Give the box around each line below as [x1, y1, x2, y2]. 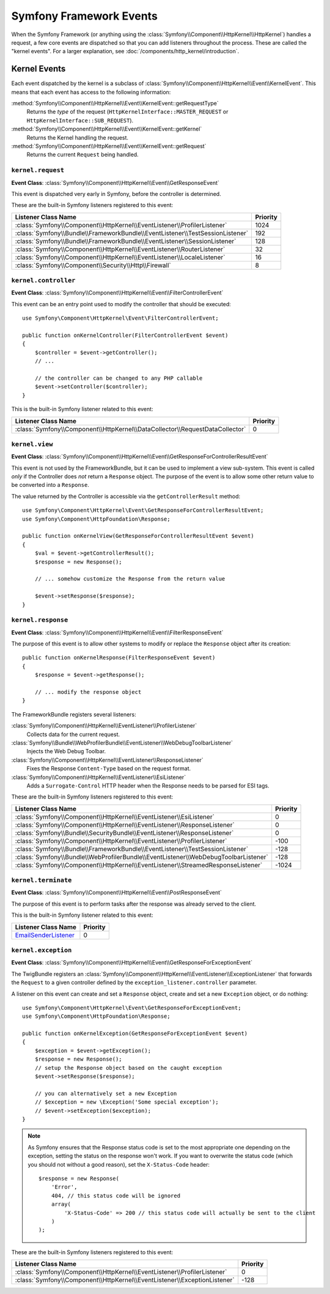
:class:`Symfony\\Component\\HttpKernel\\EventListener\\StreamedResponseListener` [15, 860, 263, 869]
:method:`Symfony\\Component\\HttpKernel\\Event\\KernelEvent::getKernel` [11, 126, 202, 133]
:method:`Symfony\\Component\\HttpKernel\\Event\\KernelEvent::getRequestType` [11, 100, 219, 107]
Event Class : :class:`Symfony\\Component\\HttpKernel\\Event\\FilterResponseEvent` [11, 628, 224, 636]
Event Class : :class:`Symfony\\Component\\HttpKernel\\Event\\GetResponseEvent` [11, 179, 220, 186]
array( [51, 1201, 71, 1208]
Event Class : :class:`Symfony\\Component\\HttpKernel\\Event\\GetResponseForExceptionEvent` [11, 959, 253, 966]
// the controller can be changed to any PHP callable [34, 374, 203, 382]
